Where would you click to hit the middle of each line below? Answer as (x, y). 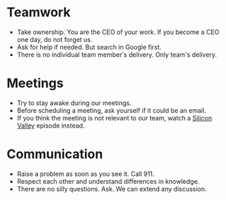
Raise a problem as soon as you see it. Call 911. (86, 174)
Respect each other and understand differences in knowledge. (108, 181)
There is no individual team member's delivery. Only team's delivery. (117, 55)
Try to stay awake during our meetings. (74, 103)
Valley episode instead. (51, 126)
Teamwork (39, 12)
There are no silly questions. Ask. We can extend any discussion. (112, 189)
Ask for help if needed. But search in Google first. (89, 47)
